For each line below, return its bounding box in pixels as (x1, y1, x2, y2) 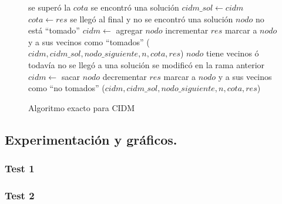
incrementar (165, 24, 209, 36)
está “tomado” (28, 24, 80, 36)
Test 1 (5, 161, 35, 176)
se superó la (28, 1, 71, 13)
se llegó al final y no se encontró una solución (70, 12, 233, 25)
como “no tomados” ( (28, 82, 105, 94)
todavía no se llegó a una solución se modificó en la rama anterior (28, 58, 265, 71)
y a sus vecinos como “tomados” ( (28, 35, 150, 48)
